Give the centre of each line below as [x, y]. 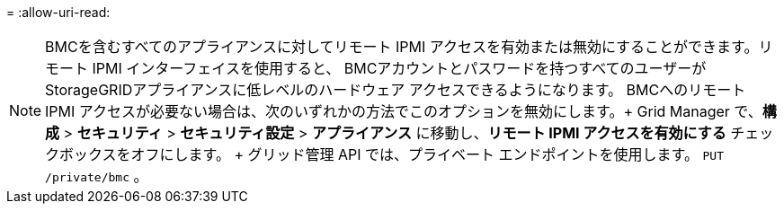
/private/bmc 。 [97, 176]
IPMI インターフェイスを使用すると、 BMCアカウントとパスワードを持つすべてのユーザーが [399, 68]
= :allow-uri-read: [58, 12]
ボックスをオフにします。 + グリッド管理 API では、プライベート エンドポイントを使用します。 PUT [392, 154]
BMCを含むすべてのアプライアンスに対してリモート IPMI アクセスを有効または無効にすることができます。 [402, 47]
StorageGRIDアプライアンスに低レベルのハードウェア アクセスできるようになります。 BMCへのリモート [396, 90]
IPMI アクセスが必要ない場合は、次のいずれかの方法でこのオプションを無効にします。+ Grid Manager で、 [404, 111]
